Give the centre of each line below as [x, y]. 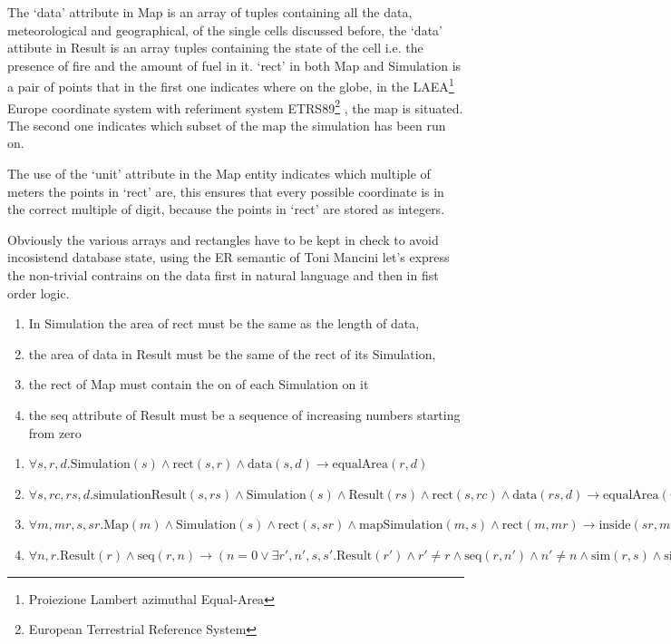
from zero [55, 432]
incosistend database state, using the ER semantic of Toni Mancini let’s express [229, 257]
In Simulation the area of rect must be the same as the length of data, [224, 323]
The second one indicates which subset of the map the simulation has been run [227, 125]
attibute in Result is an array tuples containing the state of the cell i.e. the [215, 48]
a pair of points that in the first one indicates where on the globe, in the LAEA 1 [231, 85]
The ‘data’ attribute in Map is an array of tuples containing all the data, [210, 12]
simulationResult [140, 495]
